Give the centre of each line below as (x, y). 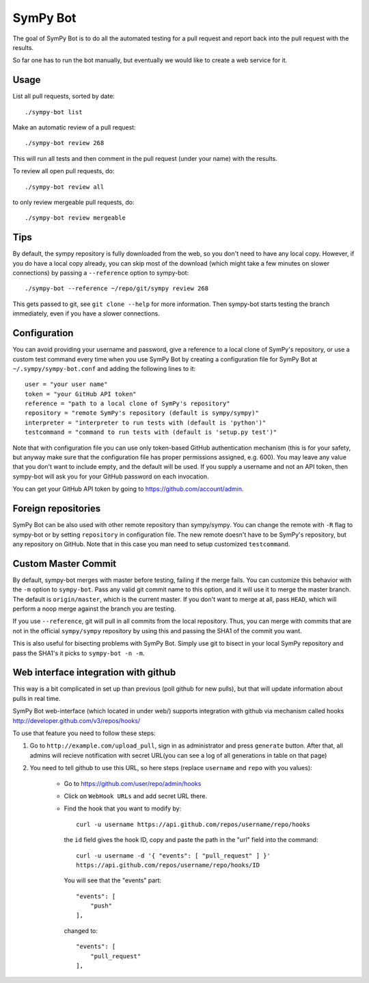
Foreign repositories (57, 509)
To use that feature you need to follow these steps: (84, 733)
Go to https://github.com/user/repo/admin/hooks (133, 783)
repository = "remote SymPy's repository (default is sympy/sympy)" (142, 413)
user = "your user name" (66, 384)
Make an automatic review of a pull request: (74, 127)
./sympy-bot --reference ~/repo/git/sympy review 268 (117, 289)
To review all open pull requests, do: (64, 171)
